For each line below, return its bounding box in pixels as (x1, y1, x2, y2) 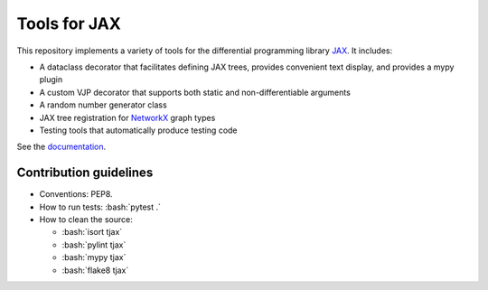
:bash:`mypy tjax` (61, 252, 127, 263)
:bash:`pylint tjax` (61, 239, 127, 250)
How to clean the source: (39, 213, 133, 225)
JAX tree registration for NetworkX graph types (39, 112, 216, 123)
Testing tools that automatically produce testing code (39, 125, 239, 136)
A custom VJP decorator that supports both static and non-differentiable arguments (39, 87, 352, 98)
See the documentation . (16, 141, 107, 153)
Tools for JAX (16, 14, 121, 33)
